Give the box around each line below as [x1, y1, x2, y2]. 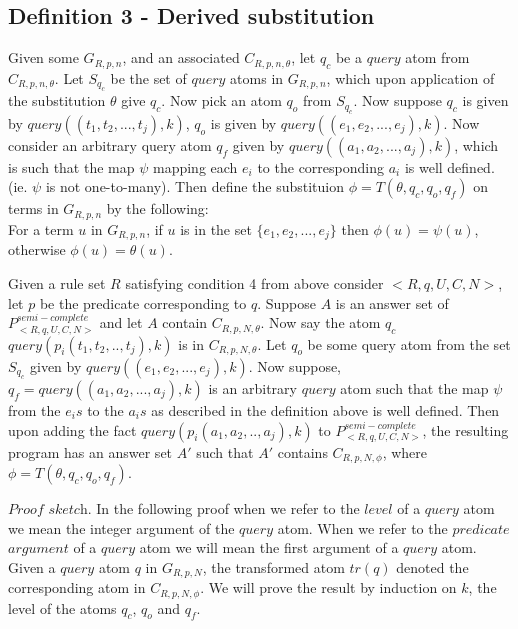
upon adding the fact [8, 419, 137, 440]
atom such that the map [340, 377, 489, 398]
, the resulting [422, 419, 509, 440]
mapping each [152, 156, 238, 177]
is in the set [180, 218, 252, 239]
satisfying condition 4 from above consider [125, 272, 384, 293]
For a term [8, 218, 74, 239]
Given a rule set [8, 272, 106, 293]
